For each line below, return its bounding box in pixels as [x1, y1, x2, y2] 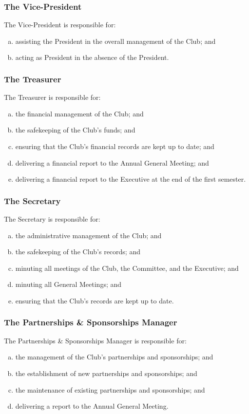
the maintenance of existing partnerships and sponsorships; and [15, 384, 205, 395]
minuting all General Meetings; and [15, 279, 122, 289]
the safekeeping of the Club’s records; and [15, 246, 140, 257]
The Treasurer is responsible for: [4, 92, 101, 102]
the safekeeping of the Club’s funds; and [15, 125, 135, 135]
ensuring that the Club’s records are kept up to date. [15, 295, 174, 305]
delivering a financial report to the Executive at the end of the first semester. [15, 174, 246, 184]
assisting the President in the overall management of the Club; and [15, 36, 216, 46]
